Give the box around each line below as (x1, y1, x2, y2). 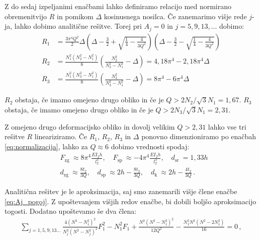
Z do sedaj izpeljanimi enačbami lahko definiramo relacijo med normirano (5, 1, 231, 11)
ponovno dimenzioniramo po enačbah (141, 131, 256, 142)
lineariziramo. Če (34, 131, 88, 142)
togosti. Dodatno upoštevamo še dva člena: (5, 206, 137, 216)
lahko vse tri (208, 121, 246, 132)
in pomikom (57, 11, 94, 21)
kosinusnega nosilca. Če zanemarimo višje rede (104, 11, 247, 21)
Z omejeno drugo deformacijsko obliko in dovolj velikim (5, 121, 175, 132)
